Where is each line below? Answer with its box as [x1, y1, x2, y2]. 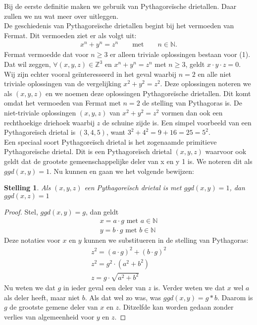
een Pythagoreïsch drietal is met [84, 182, 182, 193]
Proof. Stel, [4, 206, 38, 217]
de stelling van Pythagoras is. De [142, 98, 243, 108]
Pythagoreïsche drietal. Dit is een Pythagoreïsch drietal [4, 146, 172, 157]
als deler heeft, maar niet [4, 292, 80, 302]
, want [106, 127, 126, 137]
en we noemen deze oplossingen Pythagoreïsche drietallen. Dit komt [46, 88, 251, 98]
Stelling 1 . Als [4, 182, 51, 193]
